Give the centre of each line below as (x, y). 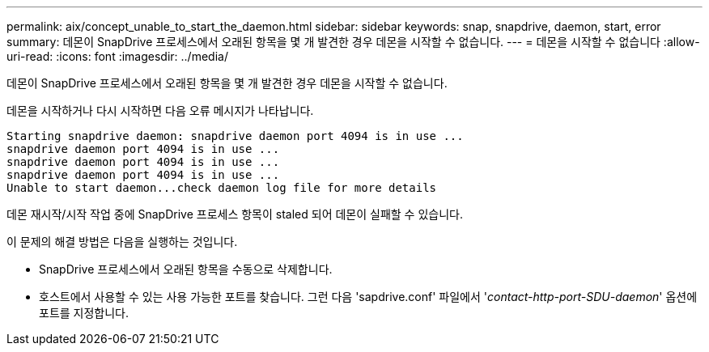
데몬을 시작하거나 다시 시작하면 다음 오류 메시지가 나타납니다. (160, 110)
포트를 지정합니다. (84, 313)
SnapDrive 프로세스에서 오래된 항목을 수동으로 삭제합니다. (186, 269)
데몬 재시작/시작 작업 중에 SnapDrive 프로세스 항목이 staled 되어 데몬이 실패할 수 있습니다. (235, 214)
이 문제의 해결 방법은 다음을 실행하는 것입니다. (122, 242)
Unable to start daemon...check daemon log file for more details (222, 188)
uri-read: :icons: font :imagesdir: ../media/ (117, 56)
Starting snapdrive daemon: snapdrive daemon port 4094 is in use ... (235, 136)
